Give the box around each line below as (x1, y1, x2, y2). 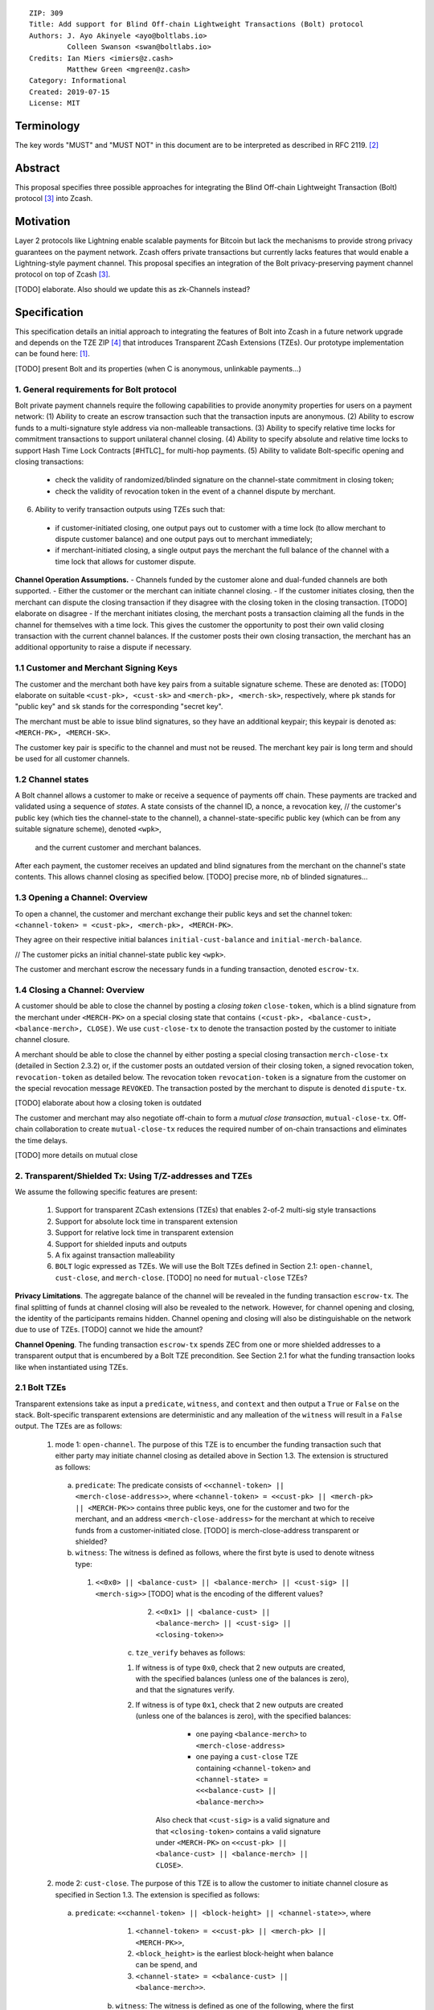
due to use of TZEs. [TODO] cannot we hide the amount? (14, 1325, 203, 1335)
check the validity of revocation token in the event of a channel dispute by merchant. (55, 486, 336, 496)
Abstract (14, 161, 60, 174)
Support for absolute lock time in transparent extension (55, 1216, 238, 1226)
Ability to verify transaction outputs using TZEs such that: (35, 505, 225, 515)
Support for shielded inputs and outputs (55, 1239, 187, 1249)
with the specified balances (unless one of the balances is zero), (135, 1673, 350, 1684)
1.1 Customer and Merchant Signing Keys (14, 662, 178, 674)
